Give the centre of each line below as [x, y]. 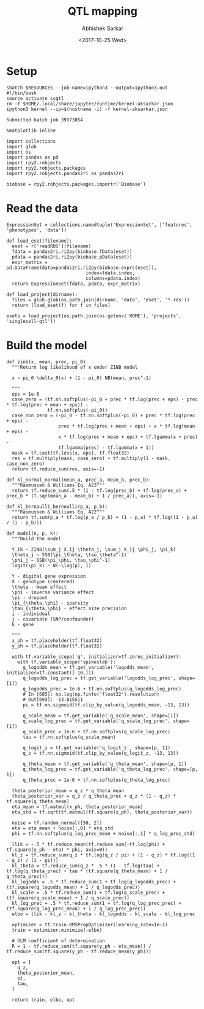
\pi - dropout [30, 598]
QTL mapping [103, 11]
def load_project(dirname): [42, 294]
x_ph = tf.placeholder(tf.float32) [57, 641]
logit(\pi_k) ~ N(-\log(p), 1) [52, 565]
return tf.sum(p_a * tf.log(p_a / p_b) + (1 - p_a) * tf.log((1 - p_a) [105, 517]
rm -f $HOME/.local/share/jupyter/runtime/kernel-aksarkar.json [90, 104]
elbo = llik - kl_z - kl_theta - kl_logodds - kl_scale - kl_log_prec [104, 914]
